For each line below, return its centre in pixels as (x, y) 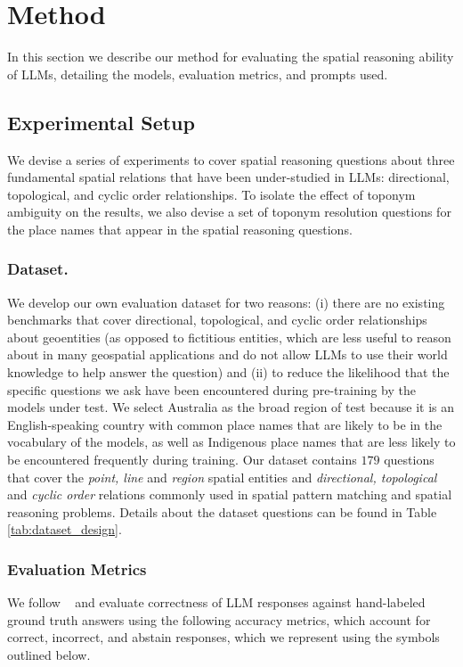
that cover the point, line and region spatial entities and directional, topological (222, 477)
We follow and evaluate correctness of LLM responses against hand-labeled (216, 602)
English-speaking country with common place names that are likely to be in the (225, 424)
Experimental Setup (101, 122)
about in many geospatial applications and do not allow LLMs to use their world (227, 354)
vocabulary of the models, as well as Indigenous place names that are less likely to (231, 442)
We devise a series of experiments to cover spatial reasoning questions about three (231, 159)
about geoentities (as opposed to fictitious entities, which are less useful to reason (229, 337)
